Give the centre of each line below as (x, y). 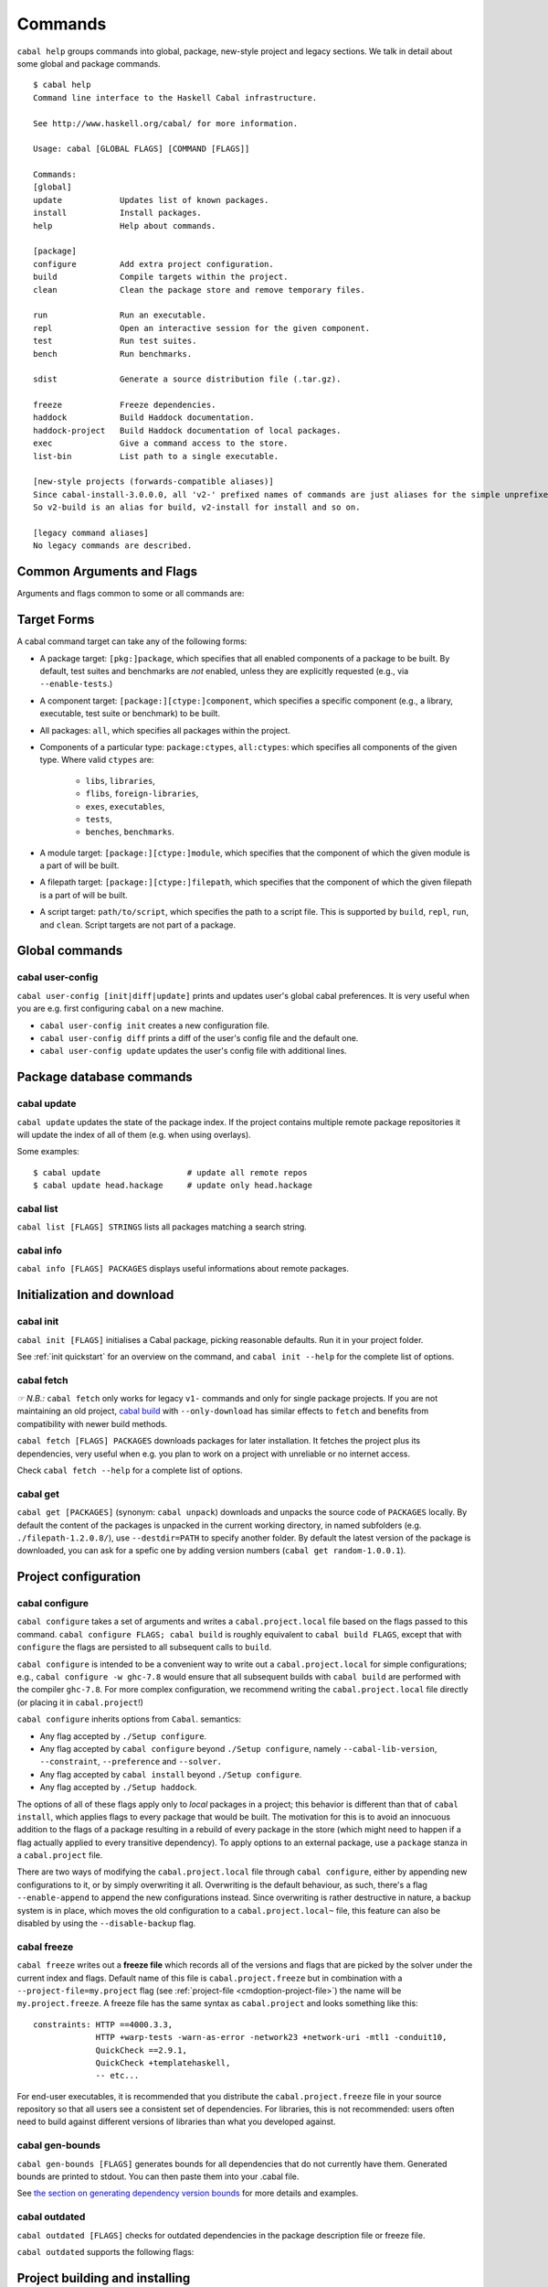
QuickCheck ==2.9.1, (141, 2050)
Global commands (70, 951)
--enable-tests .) (76, 684)
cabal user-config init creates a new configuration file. (154, 1025)
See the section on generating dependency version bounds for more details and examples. (188, 2193)
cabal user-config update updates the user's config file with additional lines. (193, 1051)
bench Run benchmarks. (113, 354)
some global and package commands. (89, 63)
